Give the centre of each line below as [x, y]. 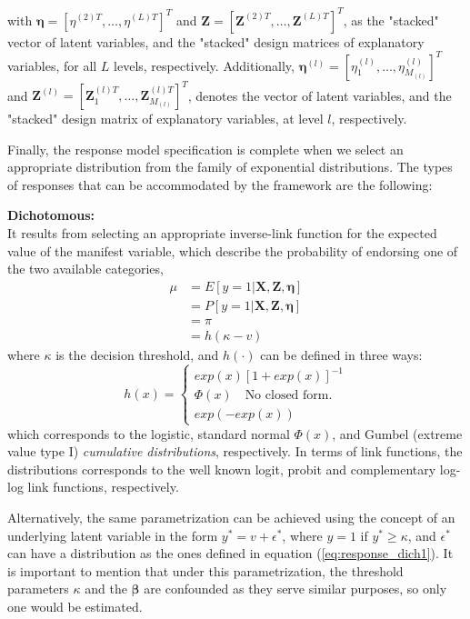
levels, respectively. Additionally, [204, 65]
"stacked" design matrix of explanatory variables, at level [165, 119]
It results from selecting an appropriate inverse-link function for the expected [222, 233]
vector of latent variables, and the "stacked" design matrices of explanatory [216, 41]
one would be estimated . [75, 606]
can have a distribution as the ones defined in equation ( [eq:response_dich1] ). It [230, 553]
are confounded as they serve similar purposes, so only [295, 589]
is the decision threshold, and [137, 354]
